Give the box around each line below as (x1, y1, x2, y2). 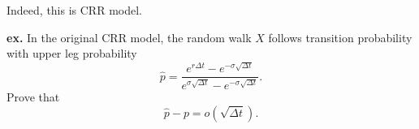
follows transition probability (268, 28, 413, 45)
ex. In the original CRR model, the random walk (6, 28, 252, 45)
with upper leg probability (6, 45, 137, 62)
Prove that (6, 88, 60, 105)
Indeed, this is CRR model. (6, 2, 142, 18)
